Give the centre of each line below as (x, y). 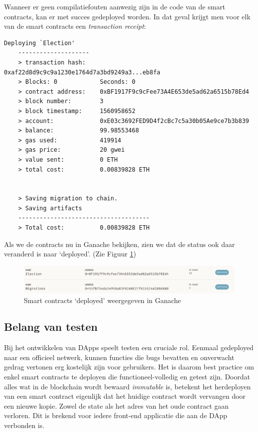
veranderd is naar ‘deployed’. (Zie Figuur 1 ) (70, 254)
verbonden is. (24, 425)
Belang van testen (51, 327)
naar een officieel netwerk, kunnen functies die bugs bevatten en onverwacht (119, 357)
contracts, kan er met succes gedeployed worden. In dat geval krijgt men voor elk (127, 16)
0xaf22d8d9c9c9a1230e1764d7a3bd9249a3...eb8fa (82, 72)
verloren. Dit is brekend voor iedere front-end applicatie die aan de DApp (116, 415)
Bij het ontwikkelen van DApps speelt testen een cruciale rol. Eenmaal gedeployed (129, 347)
